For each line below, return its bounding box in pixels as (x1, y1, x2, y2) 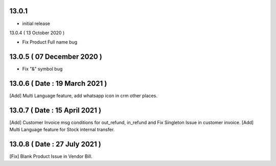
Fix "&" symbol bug (22, 66, 63, 72)
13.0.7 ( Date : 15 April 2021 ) (9, 106, 102, 114)
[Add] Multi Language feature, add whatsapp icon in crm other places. (9, 92, 158, 99)
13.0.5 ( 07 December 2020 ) (9, 53, 102, 61)
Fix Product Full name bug (22, 39, 78, 45)
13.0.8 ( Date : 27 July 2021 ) (9, 140, 102, 149)
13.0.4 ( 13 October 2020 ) (9, 30, 65, 36)
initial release (22, 20, 51, 27)
